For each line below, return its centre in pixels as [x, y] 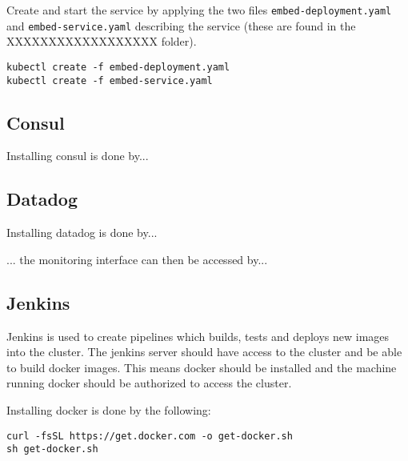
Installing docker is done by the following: [109, 409]
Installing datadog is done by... [82, 233]
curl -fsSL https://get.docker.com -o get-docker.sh [150, 436]
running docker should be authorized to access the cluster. [149, 383]
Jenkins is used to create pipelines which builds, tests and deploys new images [198, 336]
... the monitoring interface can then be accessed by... [137, 259]
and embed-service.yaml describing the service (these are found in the [181, 25]
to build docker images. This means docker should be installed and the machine [202, 367]
